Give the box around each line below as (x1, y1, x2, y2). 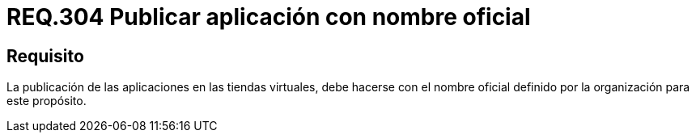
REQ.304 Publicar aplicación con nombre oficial (6, 3, 531, 31)
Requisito (6, 45, 84, 66)
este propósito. (6, 94, 87, 108)
